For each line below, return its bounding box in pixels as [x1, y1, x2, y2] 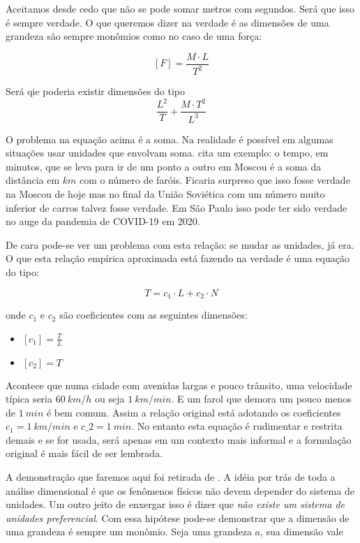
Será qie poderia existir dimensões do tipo [6, 84, 186, 99]
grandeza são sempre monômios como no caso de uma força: [6, 29, 262, 43]
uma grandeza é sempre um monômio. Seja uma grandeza [6, 524, 252, 539]
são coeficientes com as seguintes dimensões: [59, 307, 248, 322]
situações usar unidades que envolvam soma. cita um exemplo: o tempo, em [6, 145, 329, 160]
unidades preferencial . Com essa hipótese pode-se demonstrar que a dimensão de [6, 510, 350, 525]
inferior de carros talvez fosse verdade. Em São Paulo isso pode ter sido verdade [6, 200, 347, 215]
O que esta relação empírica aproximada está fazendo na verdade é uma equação [6, 251, 350, 266]
